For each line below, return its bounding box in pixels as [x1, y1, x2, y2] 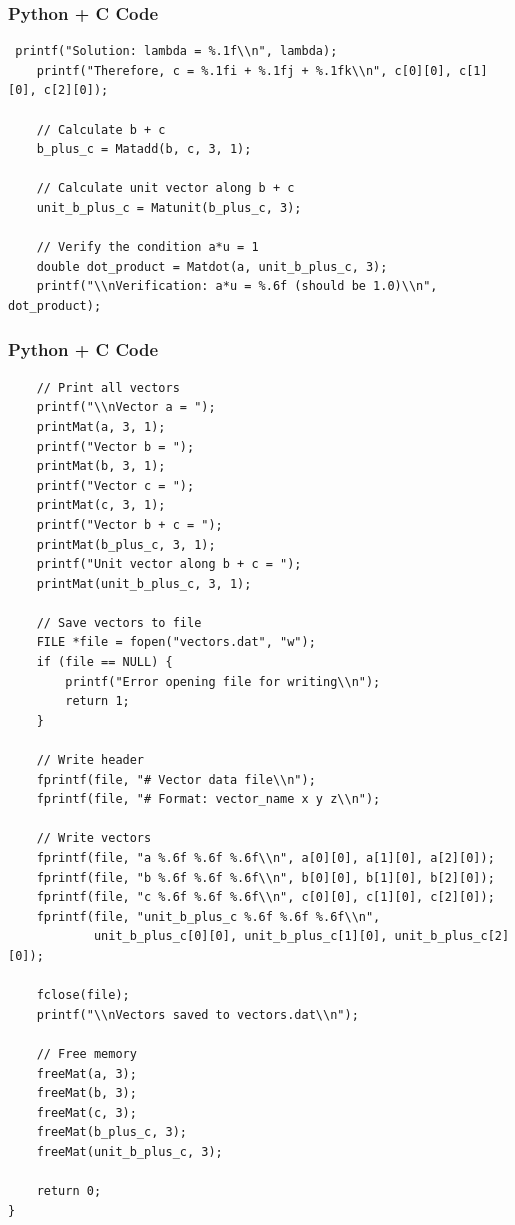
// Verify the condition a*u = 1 [36, 240, 259, 255]
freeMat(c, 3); [36, 1105, 137, 1120]
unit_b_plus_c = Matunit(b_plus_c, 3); [36, 200, 302, 215]
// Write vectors [36, 831, 152, 846]
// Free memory [36, 1046, 137, 1061]
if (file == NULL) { [36, 655, 173, 670]
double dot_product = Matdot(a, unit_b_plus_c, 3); [36, 259, 388, 274]
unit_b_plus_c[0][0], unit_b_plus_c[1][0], [93, 929, 388, 944]
